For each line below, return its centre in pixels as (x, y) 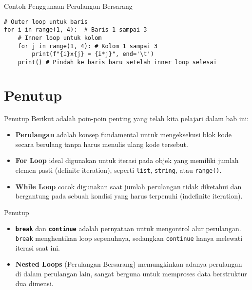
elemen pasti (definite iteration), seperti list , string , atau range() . (118, 170)
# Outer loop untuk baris (46, 22)
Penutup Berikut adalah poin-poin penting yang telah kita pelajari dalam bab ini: (126, 118)
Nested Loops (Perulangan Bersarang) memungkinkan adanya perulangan (129, 264)
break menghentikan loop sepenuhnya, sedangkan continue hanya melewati (129, 238)
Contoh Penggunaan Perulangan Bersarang (68, 6)
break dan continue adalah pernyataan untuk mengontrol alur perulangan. (128, 228)
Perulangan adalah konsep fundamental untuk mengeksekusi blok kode (123, 135)
